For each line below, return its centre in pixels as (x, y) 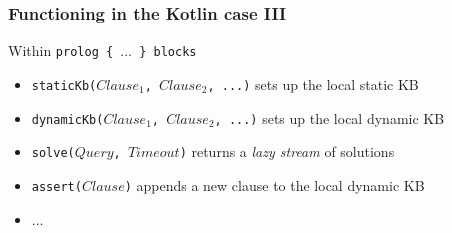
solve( (53, 153)
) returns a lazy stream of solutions (287, 151)
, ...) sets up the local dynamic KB (329, 117)
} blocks (168, 52)
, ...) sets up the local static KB (313, 83)
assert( (56, 186)
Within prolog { (61, 50)
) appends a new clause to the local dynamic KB (274, 184)
